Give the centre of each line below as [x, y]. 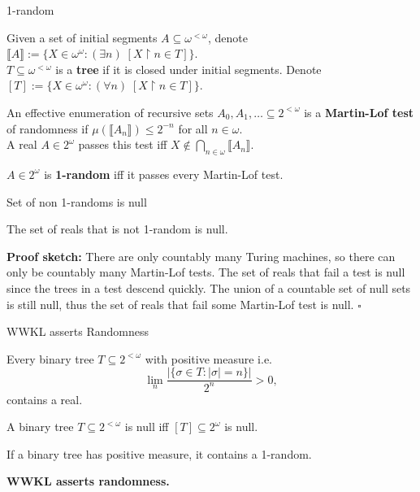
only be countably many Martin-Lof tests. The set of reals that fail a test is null [206, 272]
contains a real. [45, 399]
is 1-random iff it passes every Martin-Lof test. [164, 174]
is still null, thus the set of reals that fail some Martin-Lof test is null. [180, 304]
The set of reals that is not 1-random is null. [117, 229]
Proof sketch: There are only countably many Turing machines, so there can [201, 256]
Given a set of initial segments [82, 37]
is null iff [147, 427]
